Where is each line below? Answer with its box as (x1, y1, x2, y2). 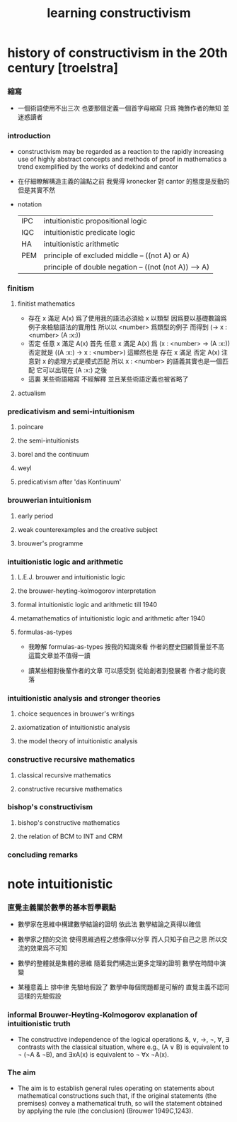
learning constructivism (47, 5, 191, 21)
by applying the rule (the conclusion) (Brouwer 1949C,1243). (17, 1106, 193, 1115)
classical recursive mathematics (17, 771, 112, 779)
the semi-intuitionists (17, 436, 79, 445)
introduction (7, 131, 51, 141)
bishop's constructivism (7, 802, 93, 812)
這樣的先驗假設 (17, 992, 62, 1001)
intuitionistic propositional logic (43, 216, 147, 226)
